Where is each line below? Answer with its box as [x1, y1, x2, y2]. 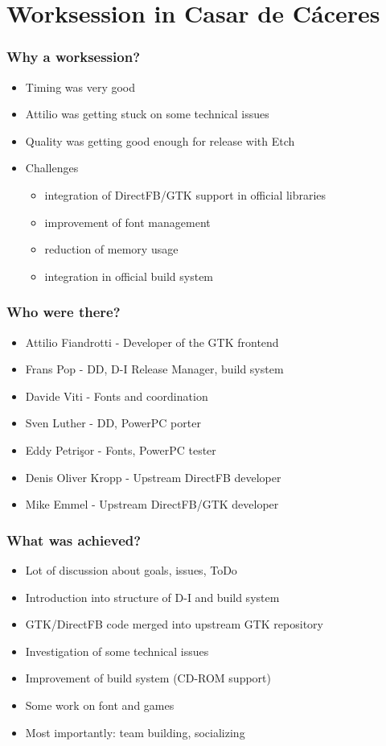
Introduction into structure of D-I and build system [25, 588, 280, 605]
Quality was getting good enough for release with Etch [25, 132, 295, 149]
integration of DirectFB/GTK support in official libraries [44, 186, 326, 203]
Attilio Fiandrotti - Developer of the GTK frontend [25, 333, 279, 350]
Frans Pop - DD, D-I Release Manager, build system [25, 361, 284, 377]
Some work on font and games [25, 696, 175, 713]
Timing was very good [25, 78, 136, 95]
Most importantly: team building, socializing [25, 723, 245, 740]
